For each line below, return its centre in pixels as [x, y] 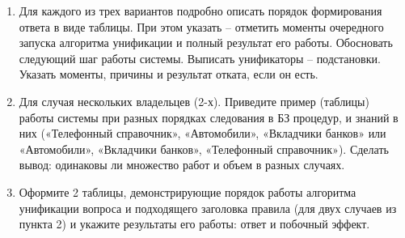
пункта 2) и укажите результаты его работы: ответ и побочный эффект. [194, 224]
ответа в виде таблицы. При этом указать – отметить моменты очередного [201, 26]
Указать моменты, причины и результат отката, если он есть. [169, 74]
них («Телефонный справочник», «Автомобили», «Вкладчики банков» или [202, 133]
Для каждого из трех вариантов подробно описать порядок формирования [200, 11]
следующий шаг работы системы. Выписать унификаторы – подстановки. [200, 58]
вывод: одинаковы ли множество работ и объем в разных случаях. [182, 165]
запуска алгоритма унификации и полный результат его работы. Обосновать [206, 42]
